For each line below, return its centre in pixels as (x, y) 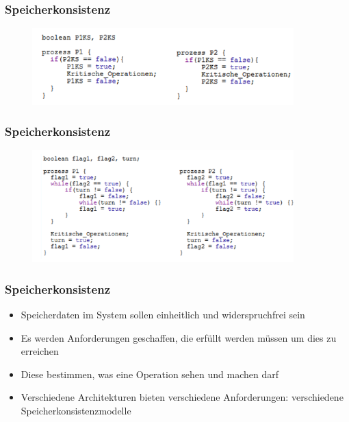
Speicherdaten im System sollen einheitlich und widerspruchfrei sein (163, 315)
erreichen (40, 351)
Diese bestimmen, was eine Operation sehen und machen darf (150, 374)
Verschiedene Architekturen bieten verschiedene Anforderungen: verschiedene (182, 397)
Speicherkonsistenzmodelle (76, 411)
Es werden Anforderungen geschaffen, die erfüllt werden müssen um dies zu (179, 337)
